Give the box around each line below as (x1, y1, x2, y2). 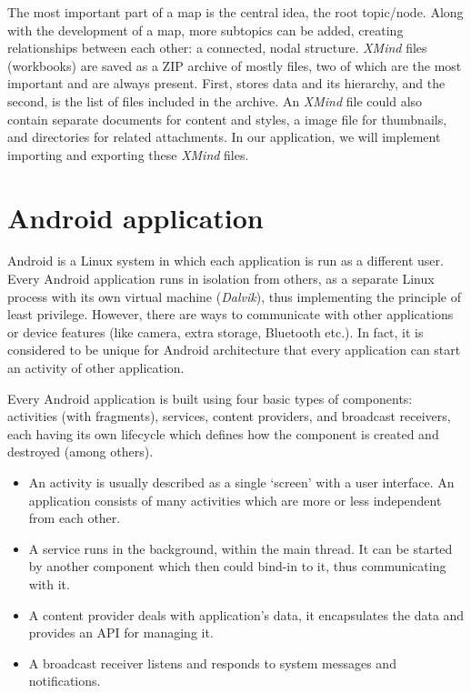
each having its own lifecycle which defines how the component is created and (7, 424, 439, 443)
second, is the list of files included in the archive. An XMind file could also (7, 91, 423, 110)
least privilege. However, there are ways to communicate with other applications (7, 305, 454, 324)
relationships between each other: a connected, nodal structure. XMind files (7, 38, 427, 57)
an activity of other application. (7, 358, 185, 377)
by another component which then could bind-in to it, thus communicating (28, 557, 446, 576)
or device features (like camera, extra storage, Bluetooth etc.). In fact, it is (7, 322, 424, 341)
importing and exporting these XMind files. (7, 145, 249, 164)
